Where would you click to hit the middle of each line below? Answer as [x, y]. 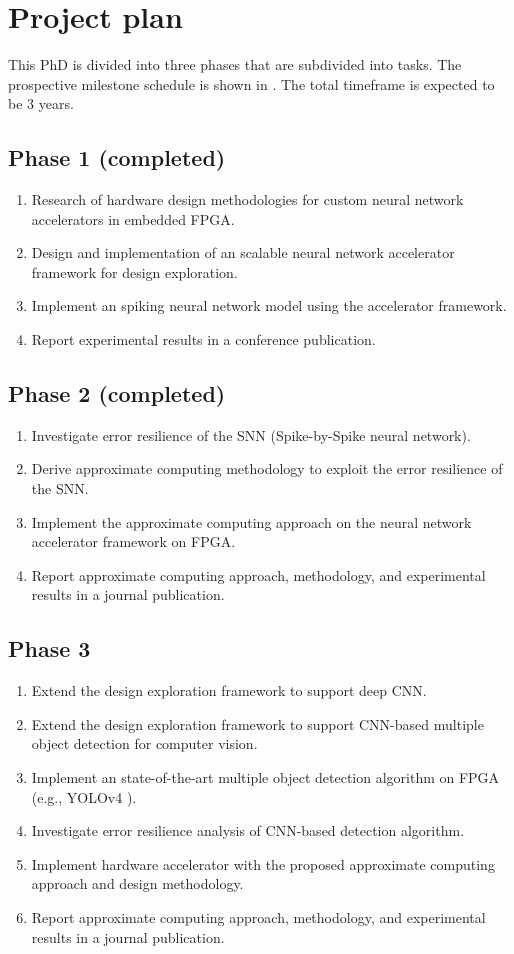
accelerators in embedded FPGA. [133, 218]
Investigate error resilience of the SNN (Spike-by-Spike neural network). [251, 434]
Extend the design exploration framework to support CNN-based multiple [257, 723]
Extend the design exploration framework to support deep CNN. [229, 690]
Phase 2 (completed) [117, 393]
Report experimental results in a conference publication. [203, 339]
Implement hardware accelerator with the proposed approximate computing [263, 863]
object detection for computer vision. [144, 743]
